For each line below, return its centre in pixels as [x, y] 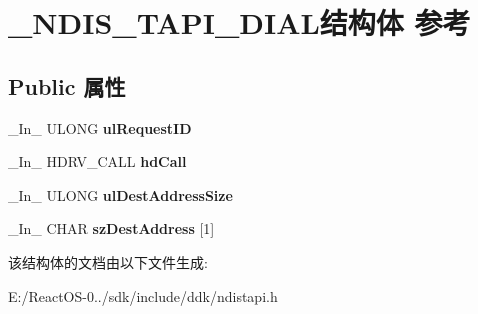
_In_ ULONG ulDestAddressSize [120, 194]
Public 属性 [67, 85]
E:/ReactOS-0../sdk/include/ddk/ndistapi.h [143, 295]
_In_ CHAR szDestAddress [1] [111, 228]
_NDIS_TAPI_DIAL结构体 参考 [239, 22]
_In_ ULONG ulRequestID [100, 127]
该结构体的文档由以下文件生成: [108, 261]
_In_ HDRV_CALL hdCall [97, 161]
